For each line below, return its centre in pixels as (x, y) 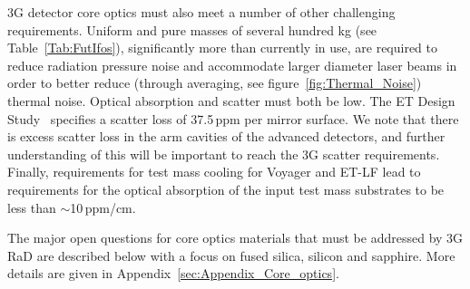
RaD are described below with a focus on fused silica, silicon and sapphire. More (231, 255)
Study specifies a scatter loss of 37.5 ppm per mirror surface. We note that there (233, 118)
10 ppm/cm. (103, 207)
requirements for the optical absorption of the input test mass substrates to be (226, 189)
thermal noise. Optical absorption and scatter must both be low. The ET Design (231, 100)
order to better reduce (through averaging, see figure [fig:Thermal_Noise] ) (215, 83)
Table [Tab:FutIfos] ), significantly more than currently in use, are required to (223, 48)
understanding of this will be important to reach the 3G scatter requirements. (224, 154)
